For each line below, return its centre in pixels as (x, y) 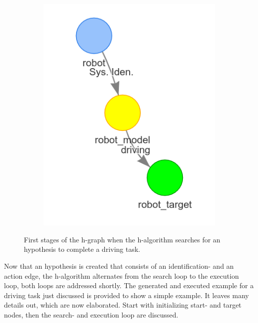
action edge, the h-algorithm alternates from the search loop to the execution (122, 275)
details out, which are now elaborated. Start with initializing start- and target (123, 305)
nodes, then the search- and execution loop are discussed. (91, 315)
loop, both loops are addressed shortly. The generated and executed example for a (129, 285)
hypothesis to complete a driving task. (82, 249)
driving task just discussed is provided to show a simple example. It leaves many (127, 295)
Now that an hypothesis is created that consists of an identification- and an (119, 266)
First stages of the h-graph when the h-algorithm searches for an (122, 239)
